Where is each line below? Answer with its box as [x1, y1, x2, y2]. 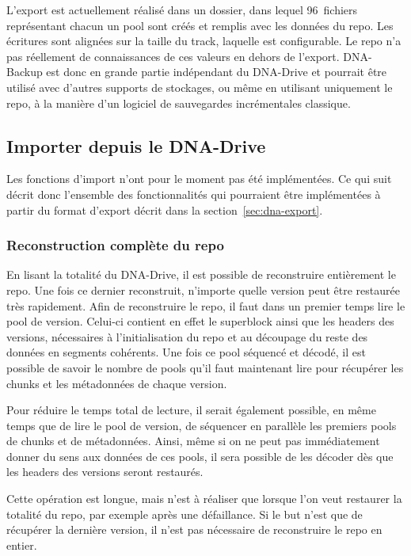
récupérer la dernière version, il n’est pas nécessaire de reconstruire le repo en [6, 521, 382, 538]
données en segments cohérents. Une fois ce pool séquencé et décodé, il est [6, 344, 366, 360]
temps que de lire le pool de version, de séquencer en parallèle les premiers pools [6, 417, 397, 433]
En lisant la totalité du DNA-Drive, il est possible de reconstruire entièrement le [6, 266, 396, 283]
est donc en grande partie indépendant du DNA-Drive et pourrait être [46, 63, 387, 80]
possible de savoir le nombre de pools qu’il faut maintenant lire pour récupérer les [6, 359, 404, 375]
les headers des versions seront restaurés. [6, 463, 204, 480]
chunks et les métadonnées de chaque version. [6, 375, 227, 391]
